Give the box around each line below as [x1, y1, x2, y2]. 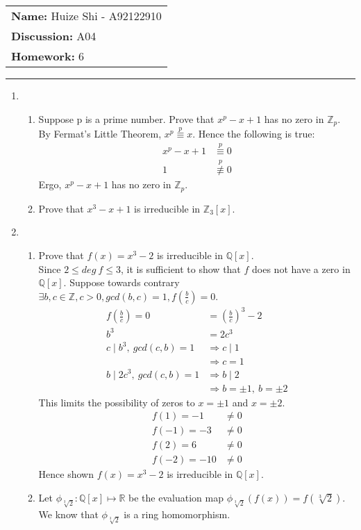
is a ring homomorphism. [124, 506, 230, 521]
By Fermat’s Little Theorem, [38, 126, 162, 141]
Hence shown [38, 467, 94, 481]
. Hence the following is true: [192, 126, 315, 141]
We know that [38, 506, 99, 521]
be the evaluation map [128, 490, 224, 504]
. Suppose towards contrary [63, 275, 180, 290]
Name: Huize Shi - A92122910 [11, 8, 162, 24]
